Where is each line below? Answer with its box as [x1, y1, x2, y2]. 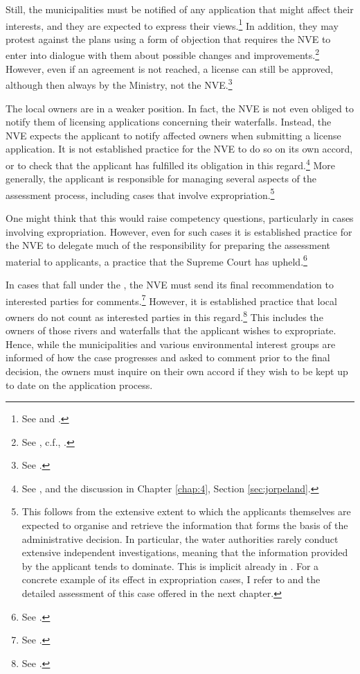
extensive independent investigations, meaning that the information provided [21, 545, 348, 560]
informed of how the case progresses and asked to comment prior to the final [6, 350, 330, 365]
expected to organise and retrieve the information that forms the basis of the [21, 518, 348, 533]
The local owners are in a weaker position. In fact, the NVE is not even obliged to [6, 101, 354, 115]
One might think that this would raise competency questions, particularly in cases [6, 211, 354, 225]
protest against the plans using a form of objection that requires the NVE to [6, 31, 331, 46]
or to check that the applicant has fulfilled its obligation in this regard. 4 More [6, 155, 336, 172]
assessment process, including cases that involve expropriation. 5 [6, 185, 275, 202]
